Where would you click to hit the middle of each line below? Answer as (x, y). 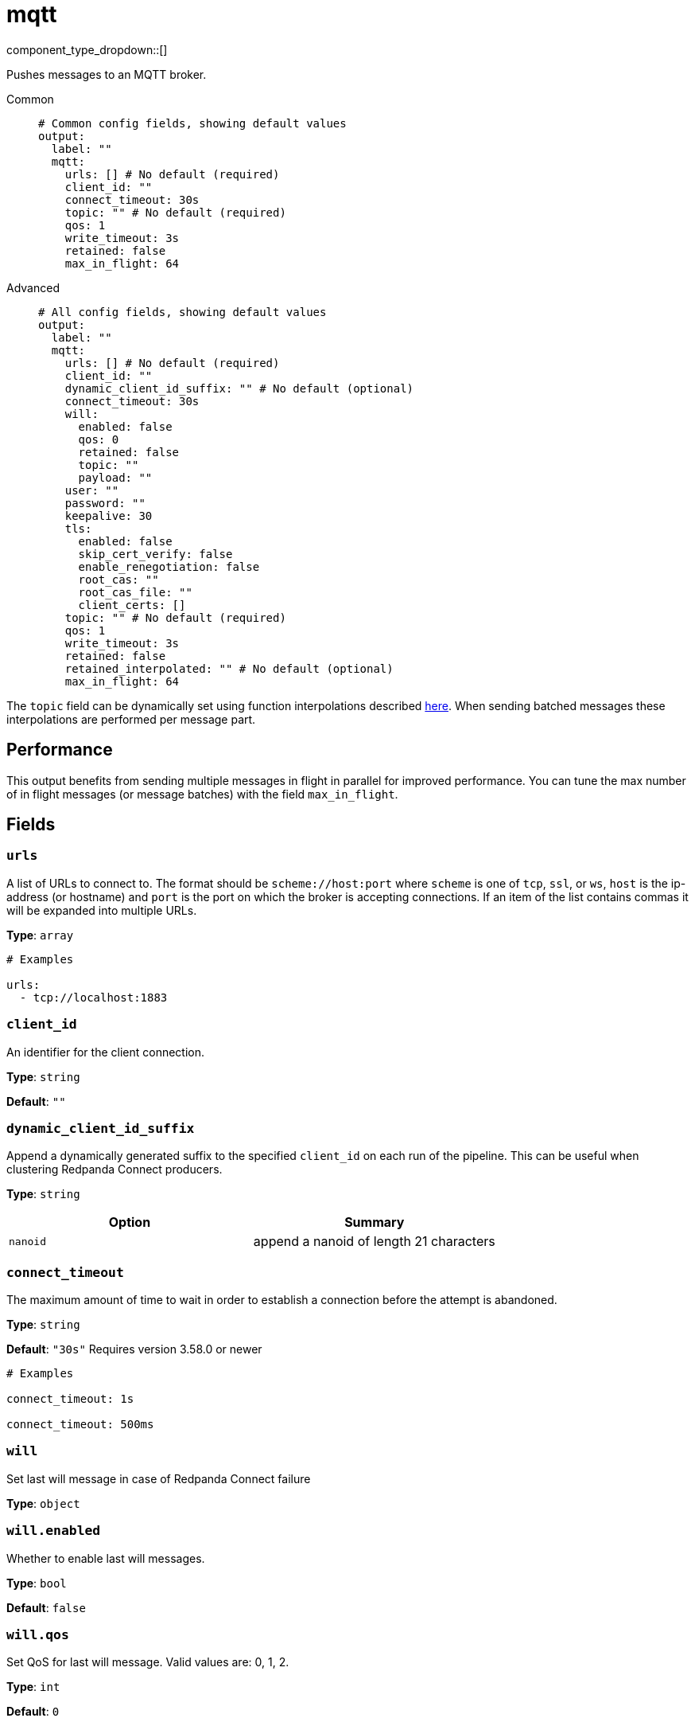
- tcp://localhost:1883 (93, 997)
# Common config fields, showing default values (192, 123)
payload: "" (115, 477)
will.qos (38, 1634)
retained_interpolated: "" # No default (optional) (229, 668)
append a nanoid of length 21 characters (374, 1242)
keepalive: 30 (109, 515)
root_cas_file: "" (135, 592)
